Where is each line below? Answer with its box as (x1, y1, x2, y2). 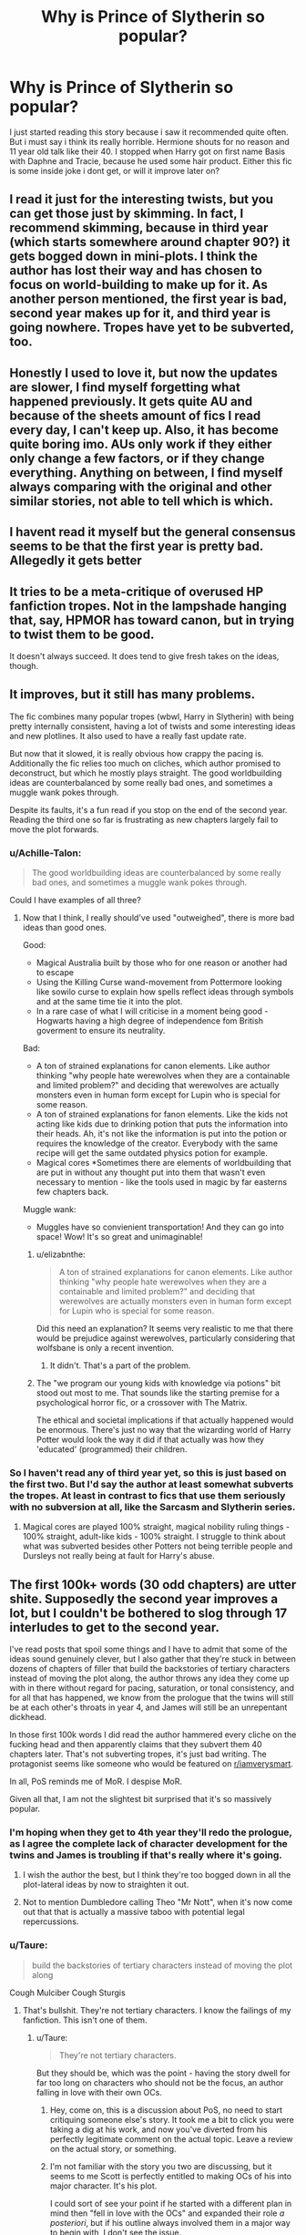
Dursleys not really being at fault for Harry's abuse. (22, 1550, 216, 1561)
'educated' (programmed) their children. (36, 1444, 188, 1455)
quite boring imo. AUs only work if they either (9, 436, 272, 452)
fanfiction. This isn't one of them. (22, 2014, 148, 2025)
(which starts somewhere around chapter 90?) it (9, 234, 291, 250)
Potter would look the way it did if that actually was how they (36, 1434, 265, 1446)
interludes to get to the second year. (9, 1620, 220, 1635)
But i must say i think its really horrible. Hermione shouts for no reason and (9, 136, 290, 147)
